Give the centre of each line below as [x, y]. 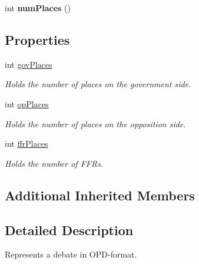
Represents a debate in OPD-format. [71, 254]
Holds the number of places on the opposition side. [95, 123]
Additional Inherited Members [100, 195]
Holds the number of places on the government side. [98, 84]
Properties [37, 39]
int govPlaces [29, 64]
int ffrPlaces [26, 143]
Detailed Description [69, 230]
